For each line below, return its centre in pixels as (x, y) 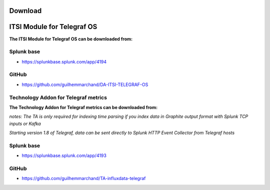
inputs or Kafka (25, 123)
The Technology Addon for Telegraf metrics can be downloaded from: (83, 107)
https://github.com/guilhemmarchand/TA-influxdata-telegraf (84, 178)
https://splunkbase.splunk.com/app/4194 (64, 61)
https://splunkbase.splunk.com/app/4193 (64, 155)
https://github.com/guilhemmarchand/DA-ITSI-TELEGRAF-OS (85, 84)
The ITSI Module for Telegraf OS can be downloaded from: (71, 39)
